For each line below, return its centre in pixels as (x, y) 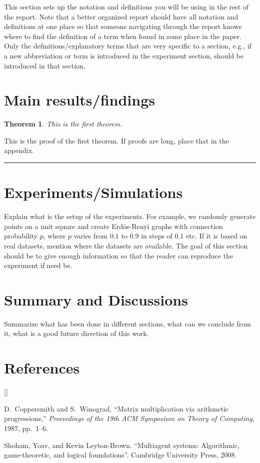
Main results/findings (79, 100)
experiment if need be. (38, 265)
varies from (91, 236)
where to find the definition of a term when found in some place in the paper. (123, 36)
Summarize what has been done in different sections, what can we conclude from (127, 323)
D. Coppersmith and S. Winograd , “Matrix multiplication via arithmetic (116, 408)
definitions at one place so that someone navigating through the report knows (123, 26)
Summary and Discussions (96, 299)
